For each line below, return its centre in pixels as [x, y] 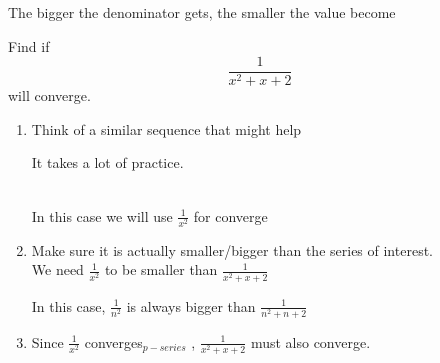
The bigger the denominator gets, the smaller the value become [202, 12]
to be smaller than [161, 269]
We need [57, 269]
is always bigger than [191, 305]
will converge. [49, 95]
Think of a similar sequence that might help [166, 128]
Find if [29, 45]
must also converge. [310, 341]
